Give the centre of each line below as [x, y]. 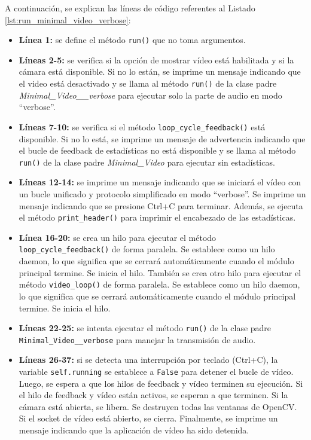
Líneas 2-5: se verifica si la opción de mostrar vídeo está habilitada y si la [156, 59]
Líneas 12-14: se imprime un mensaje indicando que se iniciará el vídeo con [160, 182]
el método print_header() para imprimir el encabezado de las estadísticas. [157, 217]
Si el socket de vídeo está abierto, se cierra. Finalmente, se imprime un [148, 418]
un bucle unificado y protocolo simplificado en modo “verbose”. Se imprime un [162, 193]
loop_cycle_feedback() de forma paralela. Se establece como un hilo [147, 249]
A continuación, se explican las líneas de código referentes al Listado [130, 8]
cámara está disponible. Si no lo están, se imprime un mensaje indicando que [160, 71]
